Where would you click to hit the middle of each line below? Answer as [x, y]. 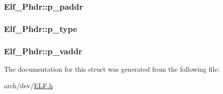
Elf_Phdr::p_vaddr [43, 51]
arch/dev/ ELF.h [28, 85]
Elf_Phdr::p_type [41, 28]
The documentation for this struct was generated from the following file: [112, 69]
